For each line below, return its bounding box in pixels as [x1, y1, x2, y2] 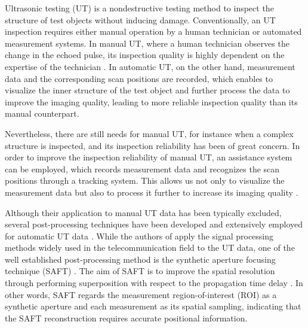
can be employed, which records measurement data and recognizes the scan [5, 162, 280, 175]
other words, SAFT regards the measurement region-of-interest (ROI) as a [5, 288, 277, 300]
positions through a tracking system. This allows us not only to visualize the [5, 174, 285, 187]
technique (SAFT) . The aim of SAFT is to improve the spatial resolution [5, 265, 275, 277]
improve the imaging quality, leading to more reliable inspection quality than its [5, 95, 298, 108]
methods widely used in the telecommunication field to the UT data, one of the [5, 241, 295, 254]
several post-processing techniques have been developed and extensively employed [5, 218, 303, 230]
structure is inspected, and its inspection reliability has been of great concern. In [5, 139, 300, 151]
